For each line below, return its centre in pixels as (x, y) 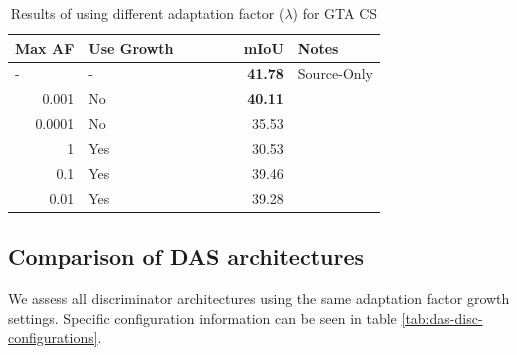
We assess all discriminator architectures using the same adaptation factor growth (259, 297)
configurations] (53, 337)
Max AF (45, 47)
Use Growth (131, 47)
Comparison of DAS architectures (186, 256)
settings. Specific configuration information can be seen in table (202, 317)
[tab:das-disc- (442, 317)
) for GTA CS (335, 13)
